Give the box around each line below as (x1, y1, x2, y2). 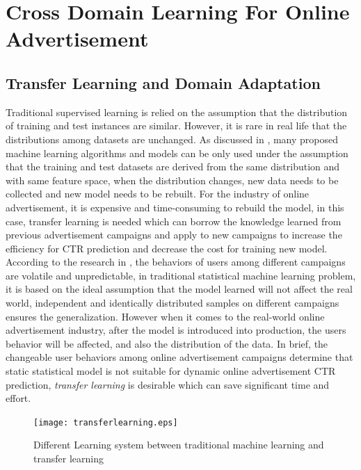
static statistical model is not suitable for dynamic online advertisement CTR (6, 364, 336, 378)
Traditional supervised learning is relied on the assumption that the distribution (6, 104, 348, 119)
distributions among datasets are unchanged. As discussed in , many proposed (6, 131, 339, 146)
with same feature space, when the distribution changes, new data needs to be (6, 172, 339, 187)
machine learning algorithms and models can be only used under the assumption (6, 145, 348, 160)
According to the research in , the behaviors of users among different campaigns (6, 254, 346, 269)
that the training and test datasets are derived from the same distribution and (6, 159, 340, 174)
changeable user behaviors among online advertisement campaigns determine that (6, 350, 353, 364)
